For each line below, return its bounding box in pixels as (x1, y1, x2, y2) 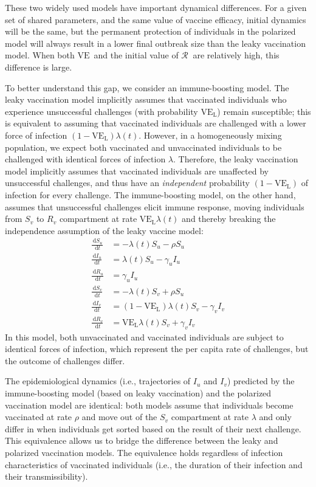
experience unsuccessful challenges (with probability (5, 105, 198, 117)
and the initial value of (94, 49, 179, 61)
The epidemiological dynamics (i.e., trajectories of (5, 375, 191, 387)
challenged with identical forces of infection (5, 153, 166, 165)
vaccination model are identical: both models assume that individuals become (5, 398, 294, 411)
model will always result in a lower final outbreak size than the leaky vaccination (5, 36, 306, 49)
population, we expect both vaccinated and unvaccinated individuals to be (5, 140, 282, 153)
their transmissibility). (5, 470, 88, 483)
